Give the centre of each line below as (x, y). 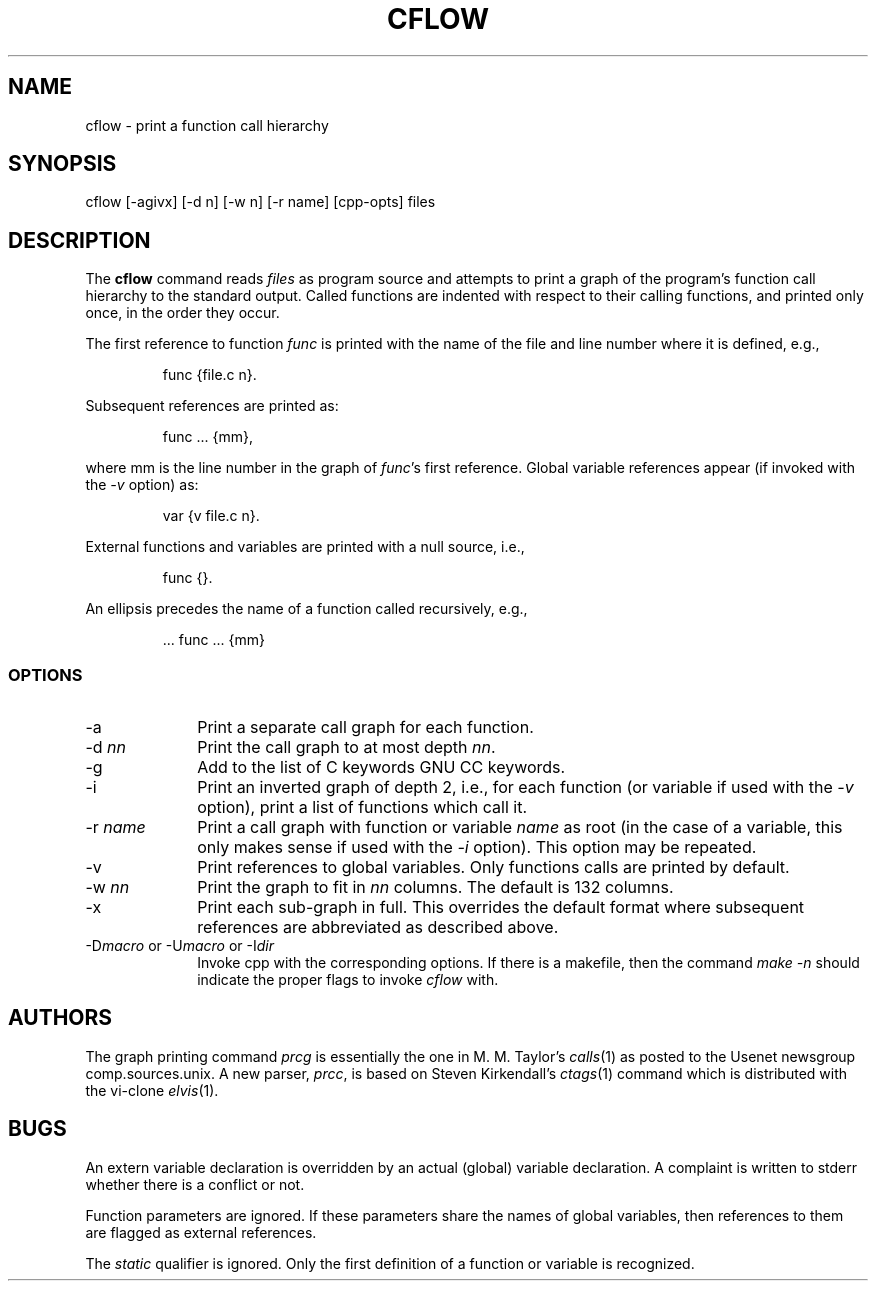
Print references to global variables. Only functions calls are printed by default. (493, 867)
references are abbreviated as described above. (378, 927)
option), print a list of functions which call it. (362, 807)
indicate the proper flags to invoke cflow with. (348, 980)
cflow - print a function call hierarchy (207, 125)
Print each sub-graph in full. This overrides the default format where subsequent (501, 907)
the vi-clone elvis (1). (152, 1090)
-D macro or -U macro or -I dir (179, 946)
